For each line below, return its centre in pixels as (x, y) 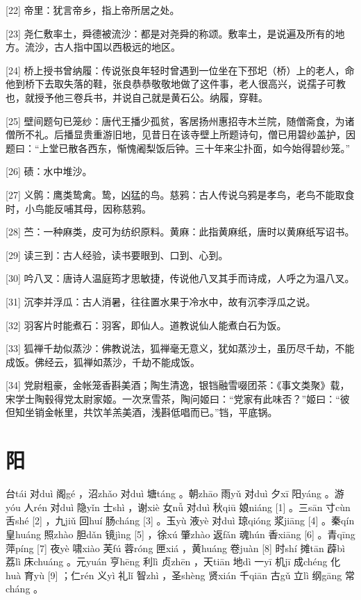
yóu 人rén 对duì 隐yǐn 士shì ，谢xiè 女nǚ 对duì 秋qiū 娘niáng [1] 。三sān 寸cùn (178, 507)
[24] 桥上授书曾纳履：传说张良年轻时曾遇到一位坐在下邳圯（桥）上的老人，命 (180, 70)
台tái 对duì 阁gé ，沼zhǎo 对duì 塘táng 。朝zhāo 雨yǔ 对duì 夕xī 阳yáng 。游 (175, 493)
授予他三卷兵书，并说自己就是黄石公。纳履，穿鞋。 (151, 97)
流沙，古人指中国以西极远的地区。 (102, 47)
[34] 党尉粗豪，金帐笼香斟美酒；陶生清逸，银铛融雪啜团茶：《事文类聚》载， (178, 385)
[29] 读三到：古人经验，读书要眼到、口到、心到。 (117, 255)
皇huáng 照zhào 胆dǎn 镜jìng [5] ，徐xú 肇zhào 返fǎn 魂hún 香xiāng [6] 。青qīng (180, 534)
